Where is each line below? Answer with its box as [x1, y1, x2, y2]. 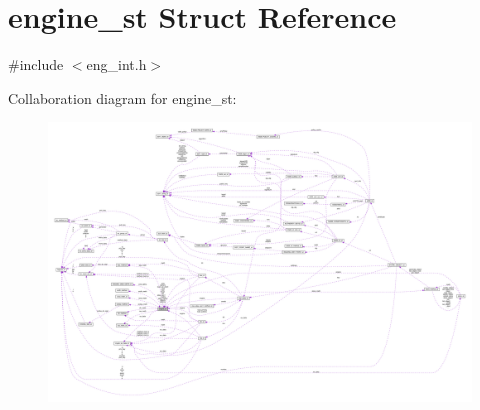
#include [8, 54, 64, 75]
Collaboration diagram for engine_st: [8, 87, 237, 108]
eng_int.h [86, 54, 147, 75]
